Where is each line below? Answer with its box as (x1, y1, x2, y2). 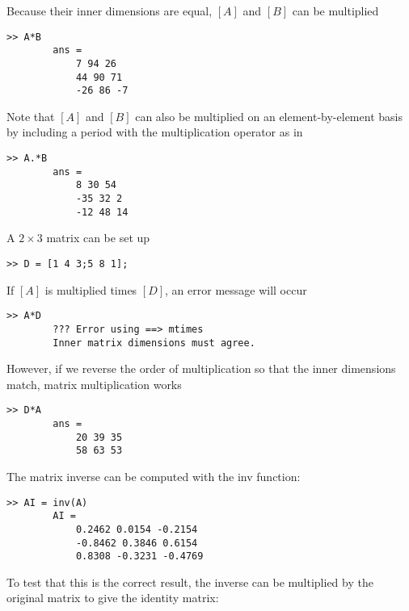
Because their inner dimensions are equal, (6, 2, 213, 19)
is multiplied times (44, 281, 137, 298)
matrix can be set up (46, 229, 150, 246)
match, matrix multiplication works (6, 375, 182, 392)
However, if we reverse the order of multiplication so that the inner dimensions (6, 360, 396, 377)
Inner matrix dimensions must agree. (53, 337, 255, 349)
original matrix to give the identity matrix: (6, 589, 219, 606)
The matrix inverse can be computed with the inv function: (6, 467, 301, 484)
